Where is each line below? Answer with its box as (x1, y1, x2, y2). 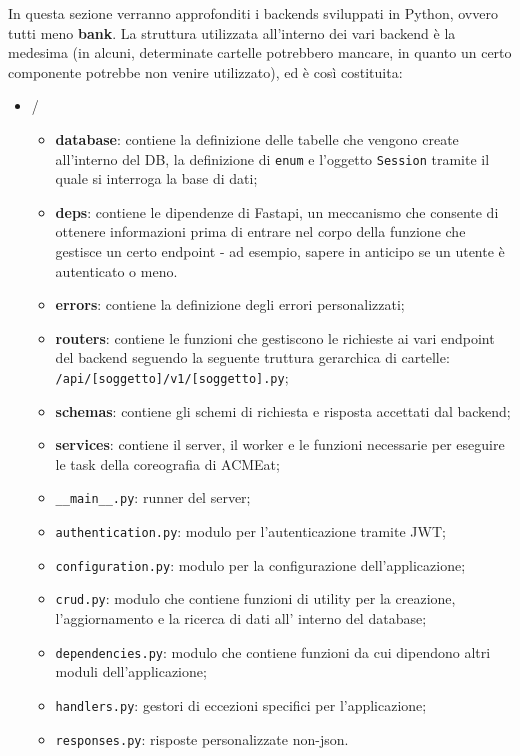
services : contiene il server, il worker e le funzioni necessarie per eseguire (55, 434, 505, 455)
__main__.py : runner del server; (55, 487, 251, 508)
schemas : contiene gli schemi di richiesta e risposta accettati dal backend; (55, 400, 511, 421)
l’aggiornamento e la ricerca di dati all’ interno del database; (55, 608, 427, 629)
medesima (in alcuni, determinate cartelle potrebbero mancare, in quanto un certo (8, 42, 512, 63)
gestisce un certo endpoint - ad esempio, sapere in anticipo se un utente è (55, 241, 505, 261)
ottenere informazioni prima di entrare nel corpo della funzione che (55, 221, 466, 242)
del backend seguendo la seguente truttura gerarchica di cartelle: (55, 347, 450, 368)
